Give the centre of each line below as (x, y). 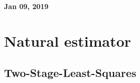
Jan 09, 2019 (26, 6)
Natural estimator (68, 40)
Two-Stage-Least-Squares (70, 73)
